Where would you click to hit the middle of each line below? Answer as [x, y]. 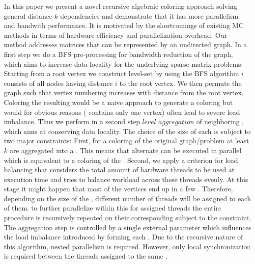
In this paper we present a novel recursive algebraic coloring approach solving [121, 6]
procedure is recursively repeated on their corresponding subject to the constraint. [128, 218]
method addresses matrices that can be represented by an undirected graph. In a [126, 44]
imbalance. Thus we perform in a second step [72, 121]
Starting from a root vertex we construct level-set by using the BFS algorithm [122, 73]
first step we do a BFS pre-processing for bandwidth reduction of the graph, [119, 54]
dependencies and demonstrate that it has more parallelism [149, 15]
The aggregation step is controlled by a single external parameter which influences [128, 227]
